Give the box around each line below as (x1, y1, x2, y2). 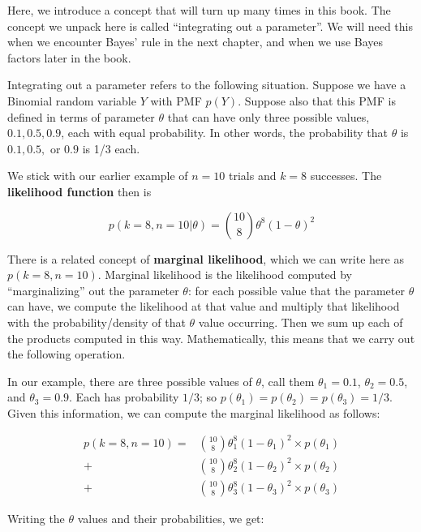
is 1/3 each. (82, 139, 140, 157)
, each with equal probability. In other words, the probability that (61, 124, 388, 141)
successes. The (310, 167, 382, 184)
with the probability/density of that (7, 313, 186, 330)
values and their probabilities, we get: (77, 510, 264, 527)
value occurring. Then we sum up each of (198, 313, 403, 330)
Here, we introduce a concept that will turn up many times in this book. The (7, 2, 391, 18)
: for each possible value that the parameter (187, 281, 405, 298)
